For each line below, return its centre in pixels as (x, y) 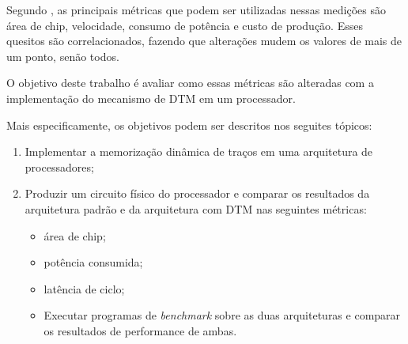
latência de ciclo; (84, 288)
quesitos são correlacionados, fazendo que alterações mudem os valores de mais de (204, 41)
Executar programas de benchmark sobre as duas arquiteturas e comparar (222, 315)
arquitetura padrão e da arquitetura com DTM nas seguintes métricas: (196, 208)
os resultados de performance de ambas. (140, 330)
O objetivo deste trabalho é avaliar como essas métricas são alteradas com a (190, 83)
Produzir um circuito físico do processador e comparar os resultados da (197, 193)
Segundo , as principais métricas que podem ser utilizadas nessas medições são (196, 9)
